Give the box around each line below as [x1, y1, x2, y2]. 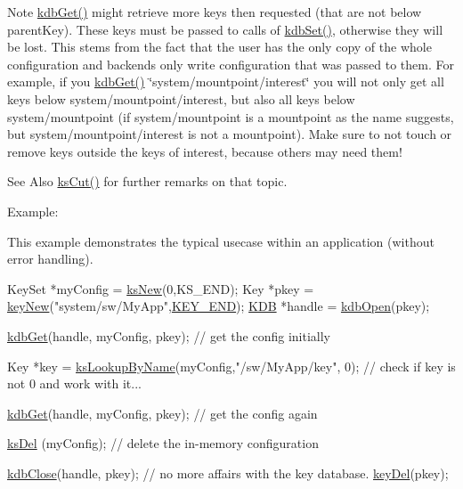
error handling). [7, 249, 93, 268]
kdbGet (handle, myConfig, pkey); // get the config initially [7, 326, 330, 345]
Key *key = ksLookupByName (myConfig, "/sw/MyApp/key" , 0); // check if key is [7, 356, 456, 375]
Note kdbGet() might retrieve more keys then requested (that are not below [7, 3, 422, 20]
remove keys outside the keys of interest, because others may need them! [7, 142, 402, 160]
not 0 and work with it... [7, 374, 142, 393]
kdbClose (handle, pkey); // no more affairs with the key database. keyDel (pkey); [7, 463, 449, 482]
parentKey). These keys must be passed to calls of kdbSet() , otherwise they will [7, 20, 443, 38]
